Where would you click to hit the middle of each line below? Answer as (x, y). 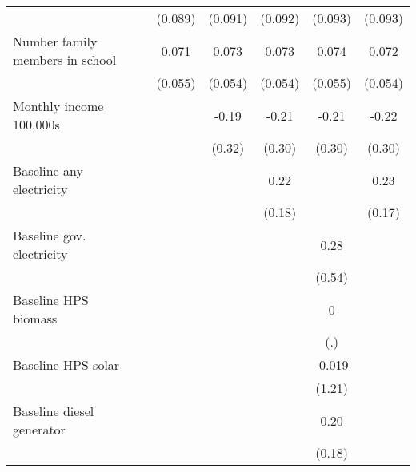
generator (39, 429)
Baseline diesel (54, 411)
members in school (65, 59)
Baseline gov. (50, 235)
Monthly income (58, 106)
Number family (55, 41)
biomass (35, 318)
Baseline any (48, 171)
